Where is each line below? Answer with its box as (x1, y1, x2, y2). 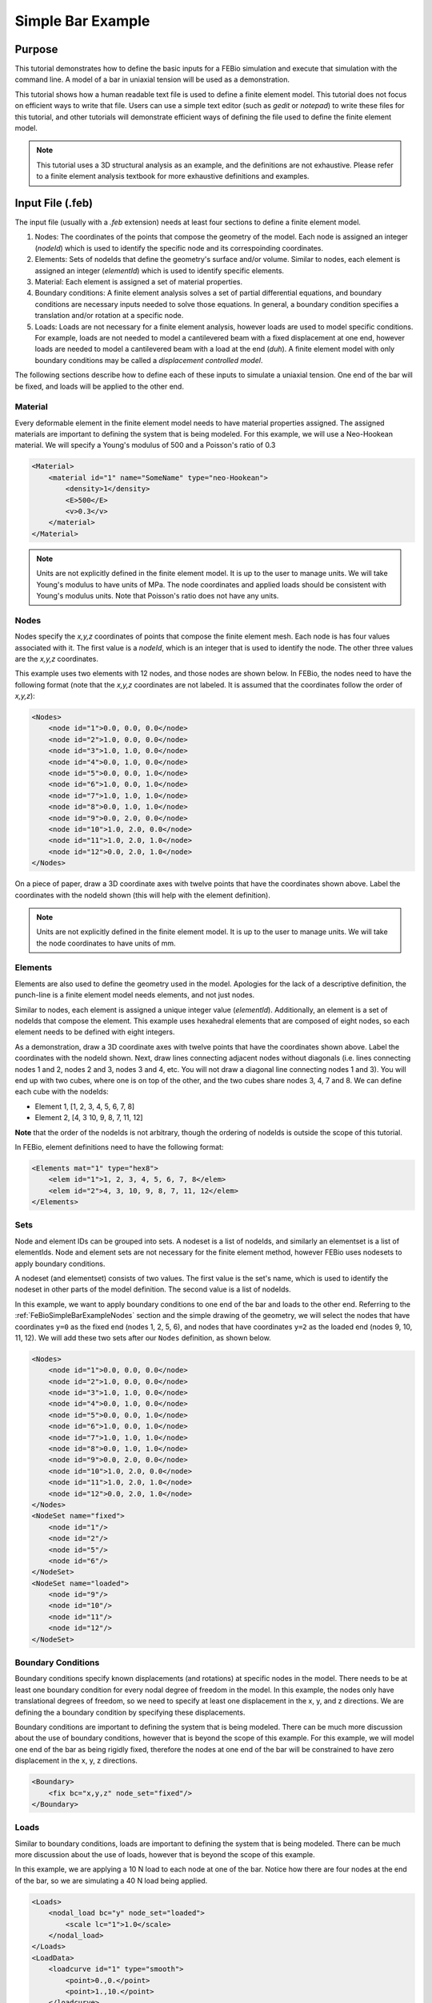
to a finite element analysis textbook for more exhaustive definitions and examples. (36, 171, 310, 181)
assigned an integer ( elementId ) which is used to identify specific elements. (34, 265, 284, 276)
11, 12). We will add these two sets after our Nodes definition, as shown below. (14, 1332, 271, 1342)
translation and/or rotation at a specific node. (34, 311, 184, 320)
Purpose (14, 42, 58, 56)
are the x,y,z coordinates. (14, 654, 99, 663)
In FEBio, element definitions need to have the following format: (14, 1142, 224, 1151)
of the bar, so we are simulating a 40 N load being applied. (14, 1876, 208, 1885)
